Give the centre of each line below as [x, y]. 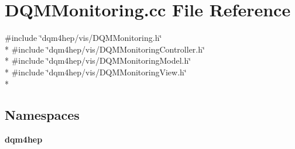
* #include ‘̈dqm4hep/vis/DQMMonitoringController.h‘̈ [105, 49]
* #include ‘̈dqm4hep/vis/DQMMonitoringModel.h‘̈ [98, 60]
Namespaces [42, 115]
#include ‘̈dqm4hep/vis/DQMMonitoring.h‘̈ [83, 38]
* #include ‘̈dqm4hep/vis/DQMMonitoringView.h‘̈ [96, 72]
